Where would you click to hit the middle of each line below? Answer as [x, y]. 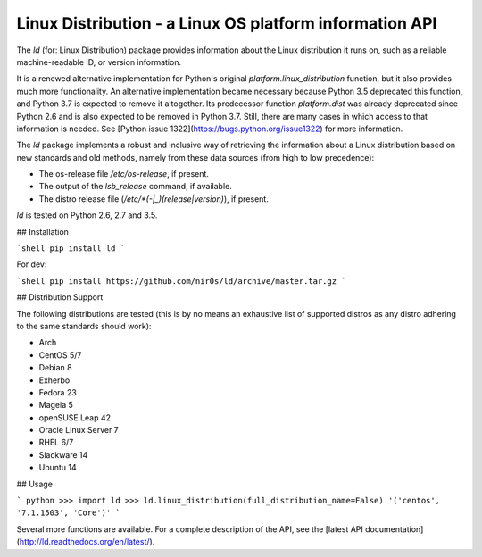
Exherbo [54, 380]
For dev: [32, 264]
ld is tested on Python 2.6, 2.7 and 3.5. [87, 215]
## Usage [35, 484]
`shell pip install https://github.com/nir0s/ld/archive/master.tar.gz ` [182, 281]
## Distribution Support [60, 297]
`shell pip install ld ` [71, 249]
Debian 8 [55, 368]
